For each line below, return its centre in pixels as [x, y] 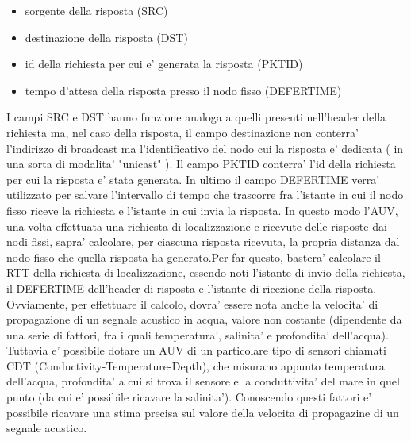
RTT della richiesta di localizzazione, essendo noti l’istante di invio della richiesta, [206, 272]
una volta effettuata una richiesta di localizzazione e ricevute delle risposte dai [197, 226]
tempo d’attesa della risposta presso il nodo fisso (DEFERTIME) [183, 90]
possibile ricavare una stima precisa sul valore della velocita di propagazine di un [203, 412]
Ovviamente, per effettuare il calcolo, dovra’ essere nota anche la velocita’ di [192, 303]
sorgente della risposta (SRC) [96, 10]
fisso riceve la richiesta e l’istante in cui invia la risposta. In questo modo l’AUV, [202, 210]
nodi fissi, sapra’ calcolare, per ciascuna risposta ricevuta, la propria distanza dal [203, 242]
